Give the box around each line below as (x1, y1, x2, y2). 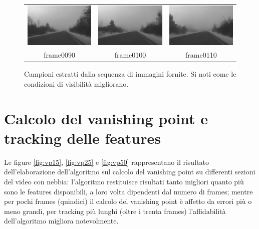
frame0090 (44, 50, 75, 60)
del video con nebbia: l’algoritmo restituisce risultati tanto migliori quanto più (4, 176, 244, 186)
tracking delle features (4, 127, 161, 148)
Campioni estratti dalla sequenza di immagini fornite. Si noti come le (24, 69, 236, 79)
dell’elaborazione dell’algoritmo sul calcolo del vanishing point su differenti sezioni (4, 166, 255, 177)
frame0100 (114, 50, 146, 60)
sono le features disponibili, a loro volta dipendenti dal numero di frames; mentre (4, 186, 253, 196)
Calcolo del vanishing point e (4, 108, 208, 128)
